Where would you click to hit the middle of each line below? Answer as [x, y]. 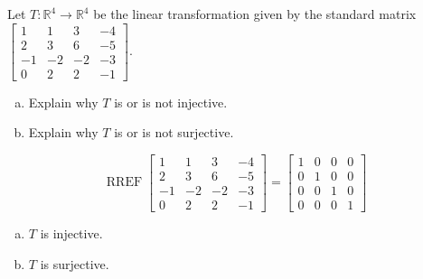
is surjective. [75, 263]
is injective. [71, 233]
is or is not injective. [171, 102]
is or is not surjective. [174, 132]
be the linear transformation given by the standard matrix [255, 14]
